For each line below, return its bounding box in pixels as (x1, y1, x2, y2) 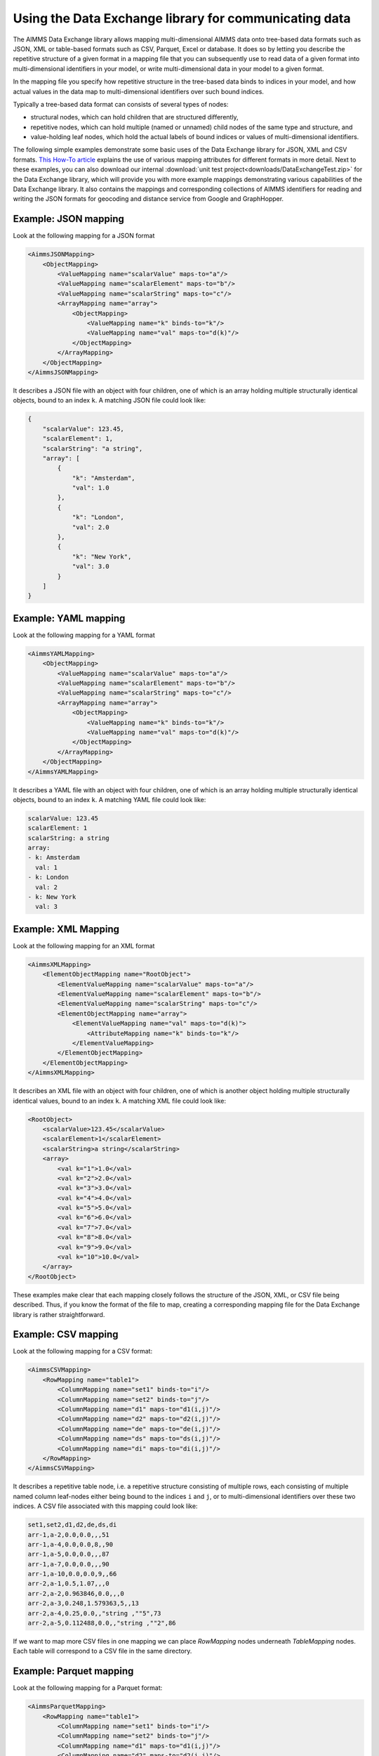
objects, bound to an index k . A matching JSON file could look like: (13, 396, 206, 405)
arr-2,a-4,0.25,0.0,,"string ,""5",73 (27, 1609, 161, 1617)
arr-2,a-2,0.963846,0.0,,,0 (27, 1590, 124, 1597)
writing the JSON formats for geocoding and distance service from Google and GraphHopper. (13, 195, 284, 203)
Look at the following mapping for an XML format (13, 941, 155, 950)
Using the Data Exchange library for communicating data (13, 11, 351, 26)
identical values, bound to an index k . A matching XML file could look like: (13, 1096, 226, 1105)
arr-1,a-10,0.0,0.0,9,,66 (27, 1570, 117, 1578)
